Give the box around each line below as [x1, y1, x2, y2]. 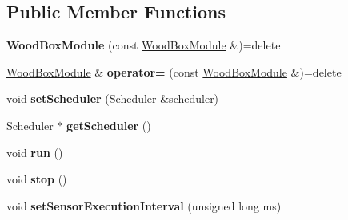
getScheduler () [66, 116, 151, 133]
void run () [6, 143, 63, 160]
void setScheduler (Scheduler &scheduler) [6, 90, 219, 107]
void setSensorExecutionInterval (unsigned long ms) [6, 197, 282, 214]
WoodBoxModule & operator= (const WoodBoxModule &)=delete [6, 63, 342, 80]
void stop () [6, 171, 67, 187]
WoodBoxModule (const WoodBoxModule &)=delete [6, 37, 281, 53]
